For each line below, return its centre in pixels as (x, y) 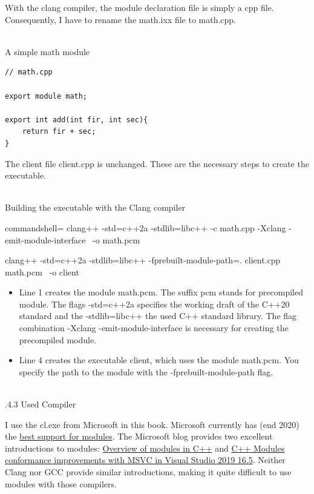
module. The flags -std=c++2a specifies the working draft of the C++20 (154, 304)
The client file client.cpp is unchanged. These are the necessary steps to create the (157, 163)
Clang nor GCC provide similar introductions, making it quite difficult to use (148, 472)
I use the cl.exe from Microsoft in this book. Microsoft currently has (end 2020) (152, 424)
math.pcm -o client (42, 272)
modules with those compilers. (61, 483)
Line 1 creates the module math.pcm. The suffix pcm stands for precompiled (161, 292)
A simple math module (47, 51)
